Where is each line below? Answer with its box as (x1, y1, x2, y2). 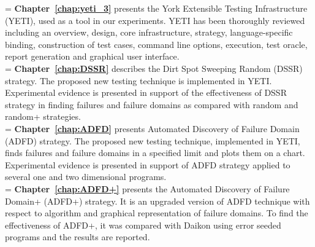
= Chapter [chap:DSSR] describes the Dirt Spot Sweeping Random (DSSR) (5, 61, 303, 74)
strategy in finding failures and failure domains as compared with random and (5, 98, 298, 111)
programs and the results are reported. (5, 230, 150, 243)
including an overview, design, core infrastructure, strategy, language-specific (5, 26, 293, 39)
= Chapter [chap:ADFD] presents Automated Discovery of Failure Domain (5, 122, 300, 135)
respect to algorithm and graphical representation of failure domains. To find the (5, 206, 308, 219)
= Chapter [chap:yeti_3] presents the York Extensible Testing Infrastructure (5, 2, 308, 14)
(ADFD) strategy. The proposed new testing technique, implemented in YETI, (5, 134, 300, 147)
